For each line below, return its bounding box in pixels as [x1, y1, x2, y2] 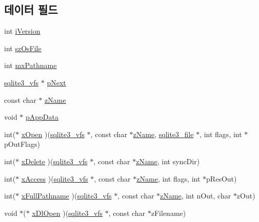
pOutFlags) [4, 139, 40, 149]
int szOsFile [4, 42, 42, 53]
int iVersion [4, 26, 41, 36]
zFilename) [151, 207, 186, 218]
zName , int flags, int [136, 173, 201, 184]
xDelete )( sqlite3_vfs [21, 156, 88, 166]
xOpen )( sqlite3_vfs [21, 128, 85, 139]
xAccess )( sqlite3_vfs [21, 173, 88, 184]
